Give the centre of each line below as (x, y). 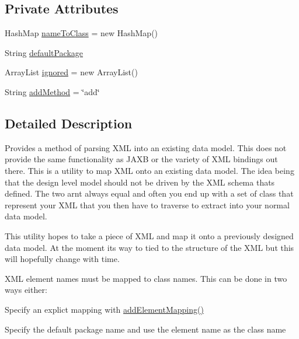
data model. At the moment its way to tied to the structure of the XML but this (149, 247)
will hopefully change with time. (62, 259)
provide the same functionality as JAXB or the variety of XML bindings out (141, 159)
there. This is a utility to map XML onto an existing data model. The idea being (149, 170)
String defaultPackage (44, 52)
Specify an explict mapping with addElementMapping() (104, 309)
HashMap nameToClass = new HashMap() (81, 33)
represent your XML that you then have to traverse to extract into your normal (147, 205)
